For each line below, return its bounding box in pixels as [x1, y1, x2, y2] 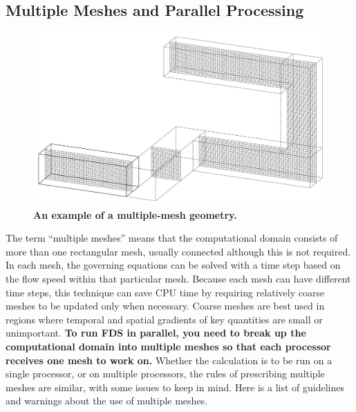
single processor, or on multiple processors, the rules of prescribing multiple [6, 366, 325, 381]
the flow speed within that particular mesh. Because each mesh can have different [6, 271, 351, 286]
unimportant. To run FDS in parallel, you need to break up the [6, 325, 306, 340]
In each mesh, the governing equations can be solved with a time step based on [6, 258, 341, 272]
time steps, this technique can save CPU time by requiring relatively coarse [6, 285, 325, 299]
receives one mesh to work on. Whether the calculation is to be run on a [6, 352, 332, 367]
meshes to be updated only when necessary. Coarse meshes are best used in [6, 298, 325, 313]
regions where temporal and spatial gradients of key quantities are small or [6, 312, 323, 326]
